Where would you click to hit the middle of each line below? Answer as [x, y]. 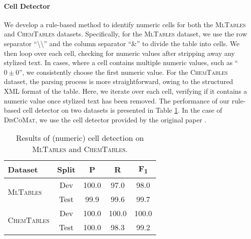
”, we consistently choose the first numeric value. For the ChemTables [124, 72]
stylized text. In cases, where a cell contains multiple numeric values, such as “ [121, 62]
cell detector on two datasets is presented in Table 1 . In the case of [122, 110]
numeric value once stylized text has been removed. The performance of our [117, 100]
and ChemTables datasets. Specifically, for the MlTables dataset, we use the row [125, 34]
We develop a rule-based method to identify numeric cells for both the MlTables [125, 24]
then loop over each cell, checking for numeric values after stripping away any [119, 53]
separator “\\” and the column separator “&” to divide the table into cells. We [122, 43]
